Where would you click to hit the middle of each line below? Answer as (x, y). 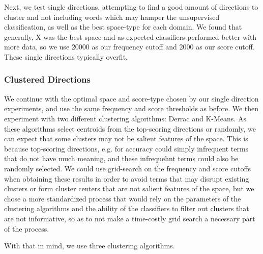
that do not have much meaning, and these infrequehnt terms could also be (121, 158)
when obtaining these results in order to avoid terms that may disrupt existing (127, 178)
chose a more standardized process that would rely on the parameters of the (123, 198)
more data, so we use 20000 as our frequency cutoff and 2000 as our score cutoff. (129, 47)
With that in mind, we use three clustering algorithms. (90, 246)
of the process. (27, 228)
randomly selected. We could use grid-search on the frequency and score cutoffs (128, 168)
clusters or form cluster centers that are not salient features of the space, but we (129, 188)
